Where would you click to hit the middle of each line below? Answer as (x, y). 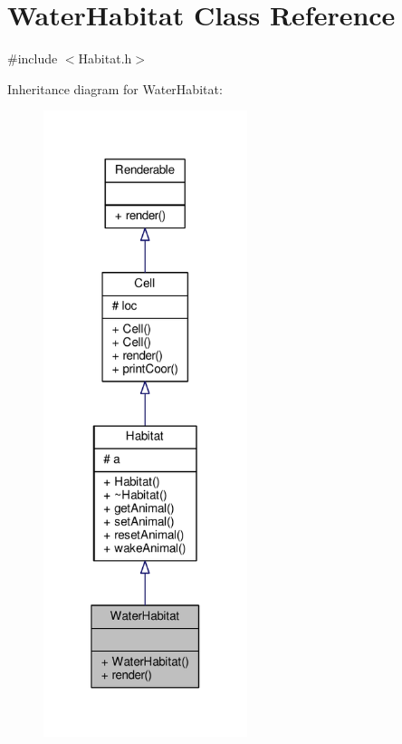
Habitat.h (105, 58)
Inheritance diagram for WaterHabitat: (115, 88)
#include (33, 58)
